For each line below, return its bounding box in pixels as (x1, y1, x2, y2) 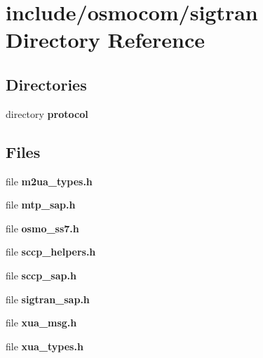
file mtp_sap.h (6, 197, 76, 212)
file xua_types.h (6, 338, 83, 353)
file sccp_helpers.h (6, 244, 96, 259)
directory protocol (6, 106, 88, 121)
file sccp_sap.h (6, 267, 76, 282)
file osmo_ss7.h (6, 220, 79, 235)
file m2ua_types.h (6, 173, 93, 188)
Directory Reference (6, 25, 205, 54)
